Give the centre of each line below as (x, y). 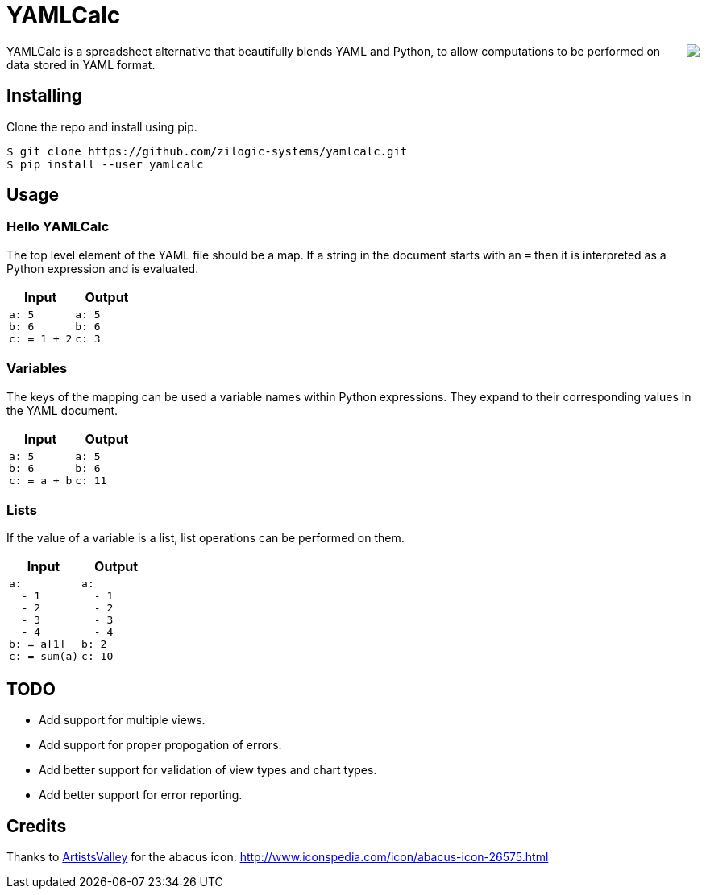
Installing (45, 96)
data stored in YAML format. (81, 64)
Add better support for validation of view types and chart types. (208, 770)
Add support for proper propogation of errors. (160, 745)
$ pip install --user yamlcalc (105, 164)
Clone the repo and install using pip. (102, 126)
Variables (37, 369)
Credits (37, 826)
